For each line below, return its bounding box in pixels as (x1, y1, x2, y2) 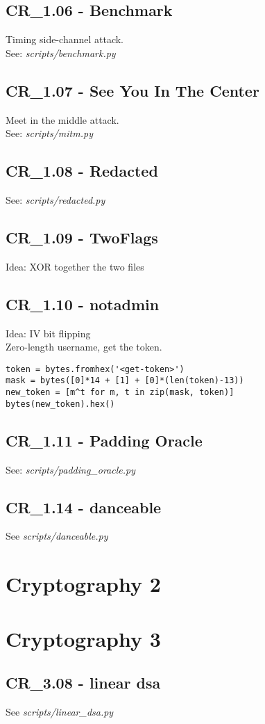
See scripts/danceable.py (6, 529, 108, 543)
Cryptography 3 (6, 624, 161, 652)
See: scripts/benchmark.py (6, 45, 116, 60)
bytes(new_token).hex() (6, 399, 115, 409)
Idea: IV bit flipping (6, 325, 91, 340)
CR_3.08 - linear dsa (6, 672, 161, 693)
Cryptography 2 (6, 570, 161, 598)
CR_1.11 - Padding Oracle (6, 429, 203, 451)
